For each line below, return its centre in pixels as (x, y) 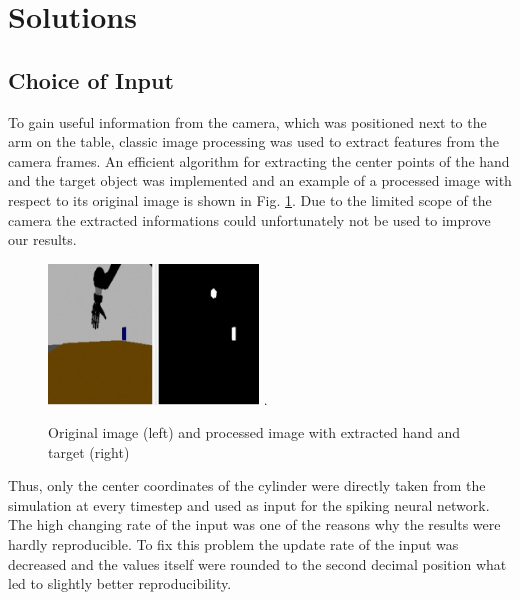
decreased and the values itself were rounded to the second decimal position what (257, 563)
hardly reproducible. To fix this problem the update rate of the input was (233, 544)
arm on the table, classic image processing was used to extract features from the (254, 141)
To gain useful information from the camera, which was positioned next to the (247, 121)
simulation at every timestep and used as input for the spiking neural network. (249, 504)
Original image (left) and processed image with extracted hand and (254, 432)
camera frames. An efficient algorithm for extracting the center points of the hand (259, 160)
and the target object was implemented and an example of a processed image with (260, 180)
